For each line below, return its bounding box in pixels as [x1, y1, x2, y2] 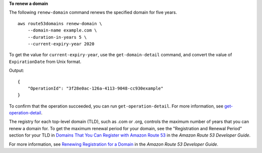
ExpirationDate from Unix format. [9, 59, 82, 64]
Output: [9, 68, 24, 74]
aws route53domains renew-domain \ [17, 21, 102, 26]
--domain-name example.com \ [27, 28, 97, 33]
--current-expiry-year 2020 [27, 41, 95, 46]
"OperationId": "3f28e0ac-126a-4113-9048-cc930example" [27, 85, 164, 91]
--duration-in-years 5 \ [27, 34, 87, 40]
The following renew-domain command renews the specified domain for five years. [9, 10, 177, 15]
